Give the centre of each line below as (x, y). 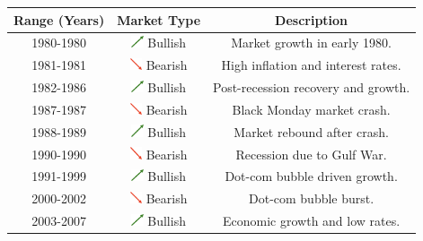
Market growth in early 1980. (311, 43)
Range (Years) (59, 19)
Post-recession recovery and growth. (312, 87)
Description (312, 19)
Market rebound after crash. (311, 131)
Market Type (159, 19)
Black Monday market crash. (311, 109)
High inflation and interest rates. (311, 65)
